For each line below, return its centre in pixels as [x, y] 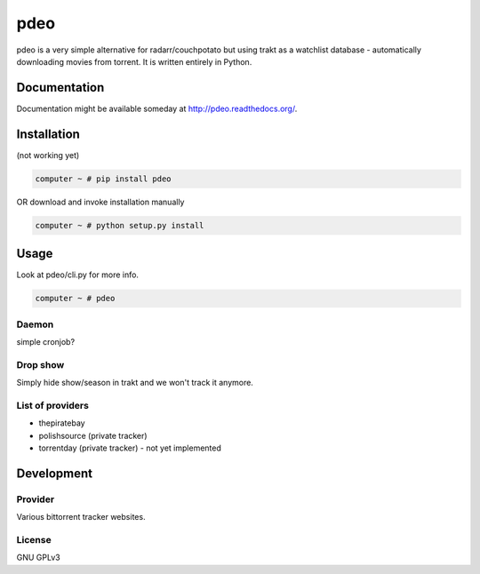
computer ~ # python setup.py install [120, 225]
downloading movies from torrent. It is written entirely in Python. [134, 61]
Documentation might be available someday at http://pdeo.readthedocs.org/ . [157, 108]
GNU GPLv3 [39, 558]
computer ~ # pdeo [75, 299]
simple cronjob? [46, 341]
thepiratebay [62, 423]
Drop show [40, 364]
